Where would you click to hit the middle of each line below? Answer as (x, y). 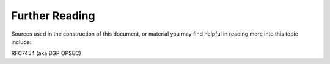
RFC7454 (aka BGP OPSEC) (46, 53)
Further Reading (53, 16)
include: (21, 42)
